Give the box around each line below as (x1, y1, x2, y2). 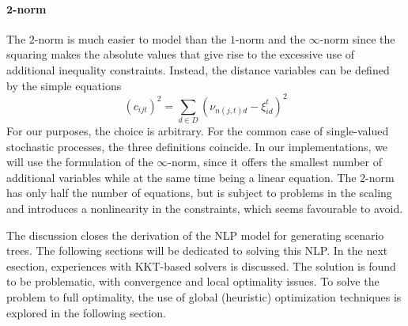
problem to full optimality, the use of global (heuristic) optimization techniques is (6, 288, 402, 305)
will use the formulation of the (6, 154, 153, 170)
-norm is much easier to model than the (34, 30, 227, 47)
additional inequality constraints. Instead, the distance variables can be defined (6, 61, 390, 78)
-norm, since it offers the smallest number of (168, 154, 382, 170)
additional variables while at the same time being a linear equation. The (6, 169, 357, 185)
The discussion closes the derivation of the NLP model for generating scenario (6, 226, 384, 243)
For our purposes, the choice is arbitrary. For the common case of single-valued (6, 123, 389, 138)
